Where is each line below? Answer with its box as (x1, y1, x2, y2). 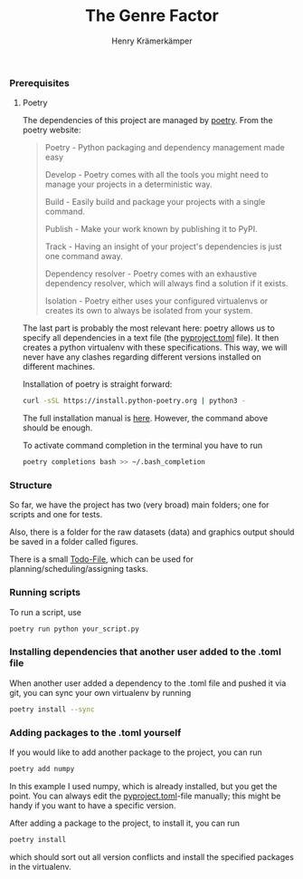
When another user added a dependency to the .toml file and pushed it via (9, 677, 287, 689)
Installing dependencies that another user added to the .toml (9, 645, 282, 658)
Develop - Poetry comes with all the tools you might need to (44, 169, 269, 180)
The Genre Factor (85, 5, 219, 26)
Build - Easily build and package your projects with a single (44, 197, 266, 208)
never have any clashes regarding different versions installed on (22, 352, 262, 362)
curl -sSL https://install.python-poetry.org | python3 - (22, 396, 246, 406)
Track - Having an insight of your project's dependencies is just (44, 241, 282, 252)
